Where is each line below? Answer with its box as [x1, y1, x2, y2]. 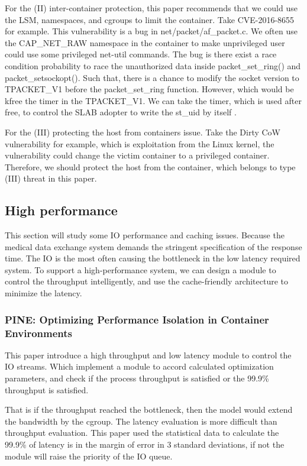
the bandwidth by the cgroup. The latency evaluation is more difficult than [5, 415, 277, 427]
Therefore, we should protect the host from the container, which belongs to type [5, 160, 296, 173]
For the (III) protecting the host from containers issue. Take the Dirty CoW [5, 125, 280, 138]
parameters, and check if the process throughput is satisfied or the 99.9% [5, 372, 269, 384]
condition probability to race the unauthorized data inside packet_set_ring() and [5, 59, 301, 72]
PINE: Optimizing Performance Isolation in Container [5, 312, 269, 326]
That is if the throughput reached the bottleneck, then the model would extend [5, 403, 293, 416]
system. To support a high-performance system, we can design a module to [5, 263, 276, 276]
